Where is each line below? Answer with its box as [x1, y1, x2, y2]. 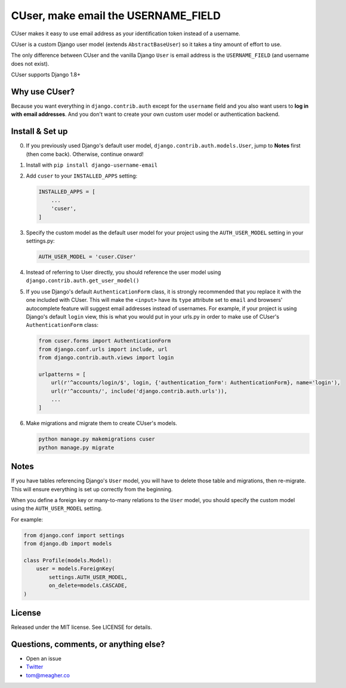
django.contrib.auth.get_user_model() [26, 277, 140, 284]
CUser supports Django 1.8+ [11, 71, 81, 78]
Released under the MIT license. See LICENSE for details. [11, 623, 152, 631]
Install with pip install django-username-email [26, 161, 158, 169]
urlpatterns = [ [38, 371, 86, 378]
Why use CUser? [11, 87, 75, 97]
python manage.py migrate [38, 444, 115, 451]
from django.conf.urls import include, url [38, 345, 168, 353]
